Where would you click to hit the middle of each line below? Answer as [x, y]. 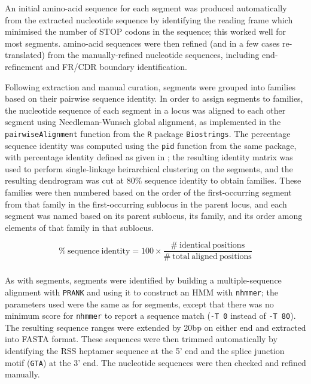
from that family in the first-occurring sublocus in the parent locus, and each [146, 204]
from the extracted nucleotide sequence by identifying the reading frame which [149, 19]
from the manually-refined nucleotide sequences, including [153, 55]
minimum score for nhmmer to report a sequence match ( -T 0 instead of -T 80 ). [150, 316]
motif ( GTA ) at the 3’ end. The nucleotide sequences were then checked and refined [155, 362]
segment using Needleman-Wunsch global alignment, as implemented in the [143, 122]
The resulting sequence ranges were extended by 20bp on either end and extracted [155, 327]
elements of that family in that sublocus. [79, 227]
